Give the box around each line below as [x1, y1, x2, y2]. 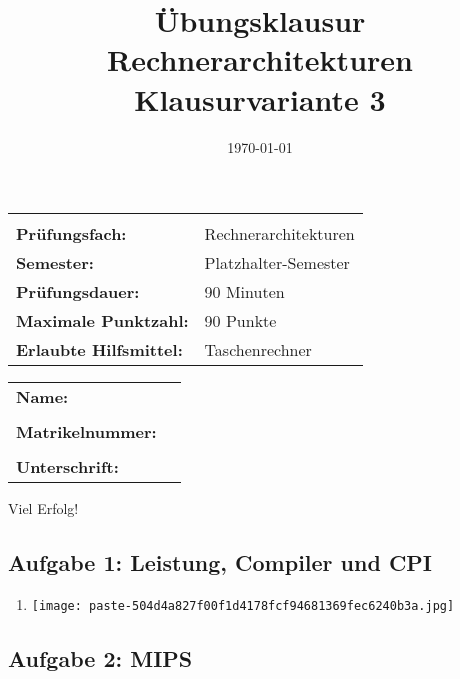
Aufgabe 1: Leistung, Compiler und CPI [8, 547, 433, 578]
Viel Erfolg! [8, 498, 79, 519]
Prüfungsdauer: [16, 280, 140, 304]
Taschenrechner [204, 338, 312, 362]
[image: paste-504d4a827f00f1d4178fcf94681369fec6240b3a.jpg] [31, 598, 455, 613]
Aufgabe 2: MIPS [8, 642, 193, 673]
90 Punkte [204, 309, 277, 333]
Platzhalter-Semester [204, 251, 350, 275]
